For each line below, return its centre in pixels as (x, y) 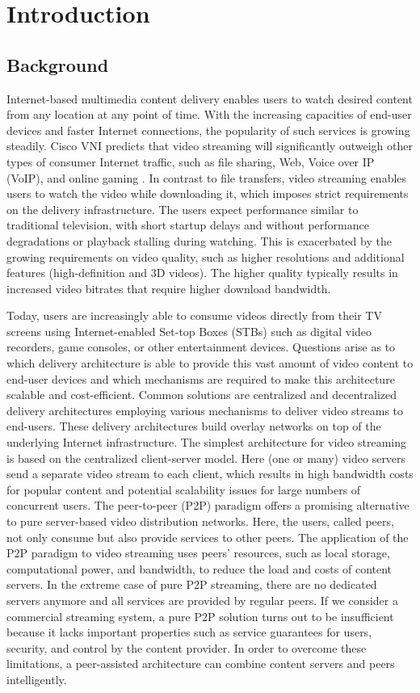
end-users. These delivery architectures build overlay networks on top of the (194, 426)
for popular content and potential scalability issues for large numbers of (184, 489)
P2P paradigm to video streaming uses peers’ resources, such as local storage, (198, 553)
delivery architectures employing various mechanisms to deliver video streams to (205, 410)
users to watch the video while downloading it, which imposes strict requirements (208, 193)
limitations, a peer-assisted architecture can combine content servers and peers (201, 664)
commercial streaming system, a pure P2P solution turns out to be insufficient (200, 616)
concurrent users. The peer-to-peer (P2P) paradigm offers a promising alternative (208, 505)
